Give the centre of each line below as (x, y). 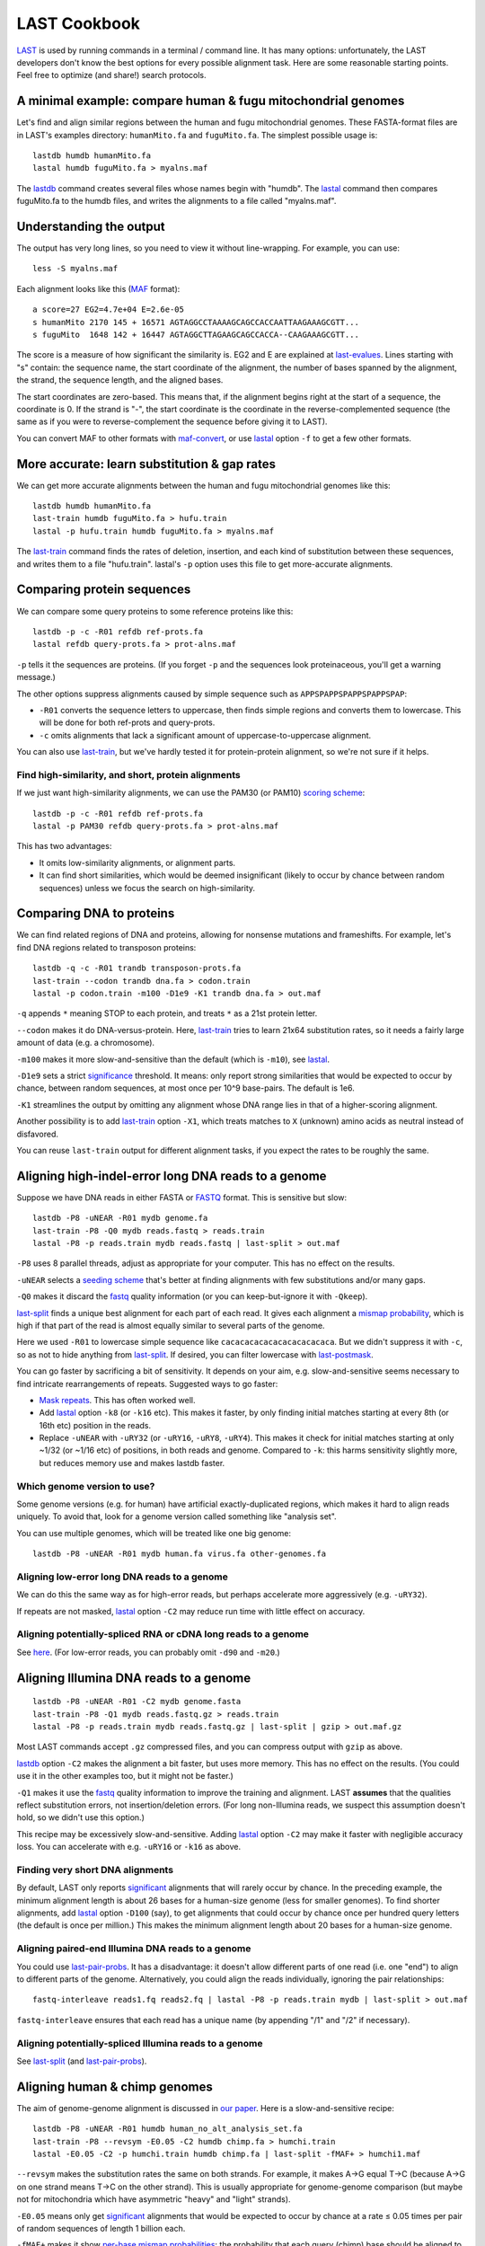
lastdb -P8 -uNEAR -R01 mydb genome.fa (120, 1218)
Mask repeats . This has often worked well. (117, 1400)
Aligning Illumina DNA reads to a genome (134, 1678)
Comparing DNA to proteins (96, 913)
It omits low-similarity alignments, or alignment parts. (137, 862)
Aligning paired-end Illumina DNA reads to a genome (134, 1949)
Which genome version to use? (86, 1486)
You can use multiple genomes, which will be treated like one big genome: (154, 1533)
